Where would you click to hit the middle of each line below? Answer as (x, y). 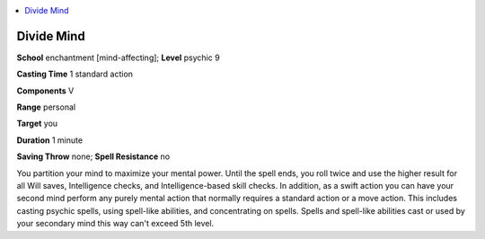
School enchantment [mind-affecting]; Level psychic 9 (118, 58)
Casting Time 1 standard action (75, 74)
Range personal (46, 107)
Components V (45, 91)
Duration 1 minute (50, 140)
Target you (37, 124)
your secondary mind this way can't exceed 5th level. (115, 224)
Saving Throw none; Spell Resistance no (93, 156)
